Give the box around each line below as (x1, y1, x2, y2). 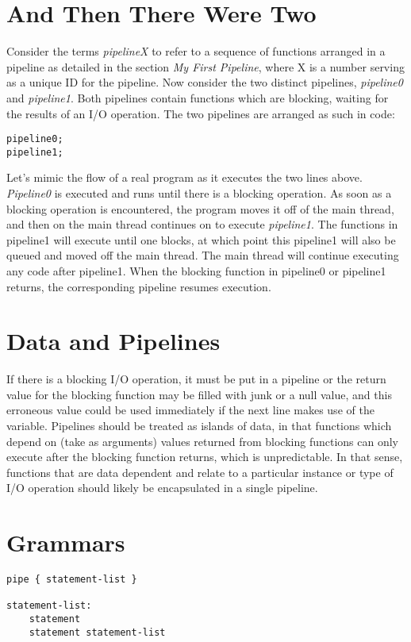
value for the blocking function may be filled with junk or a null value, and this (6, 386, 392, 402)
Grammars (6, 526, 125, 559)
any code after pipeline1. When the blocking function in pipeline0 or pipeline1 (6, 262, 386, 279)
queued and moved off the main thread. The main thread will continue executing (6, 247, 399, 263)
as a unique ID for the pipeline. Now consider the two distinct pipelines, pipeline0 (6, 74, 403, 90)
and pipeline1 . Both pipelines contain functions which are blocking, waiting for (6, 89, 389, 106)
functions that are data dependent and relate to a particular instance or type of (6, 463, 394, 480)
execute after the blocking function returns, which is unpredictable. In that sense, (6, 448, 403, 465)
